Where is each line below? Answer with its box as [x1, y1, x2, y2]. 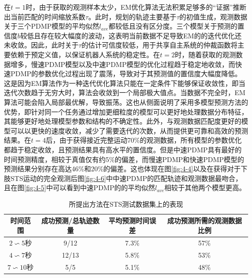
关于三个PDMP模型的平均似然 [4, 21, 99, 31]
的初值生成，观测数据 [179, 11, 248, 21]
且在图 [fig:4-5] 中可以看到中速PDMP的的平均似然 [4, 182, 155, 193]
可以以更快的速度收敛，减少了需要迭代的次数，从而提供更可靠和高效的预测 [10, 125, 248, 135]
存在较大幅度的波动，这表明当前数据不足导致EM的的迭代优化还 [41, 30, 242, 40]
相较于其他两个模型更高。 [164, 182, 246, 193]
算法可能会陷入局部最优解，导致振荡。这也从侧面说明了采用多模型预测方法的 [4, 97, 248, 107]
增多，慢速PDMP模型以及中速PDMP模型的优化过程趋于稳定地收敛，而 [10, 59, 236, 69]
